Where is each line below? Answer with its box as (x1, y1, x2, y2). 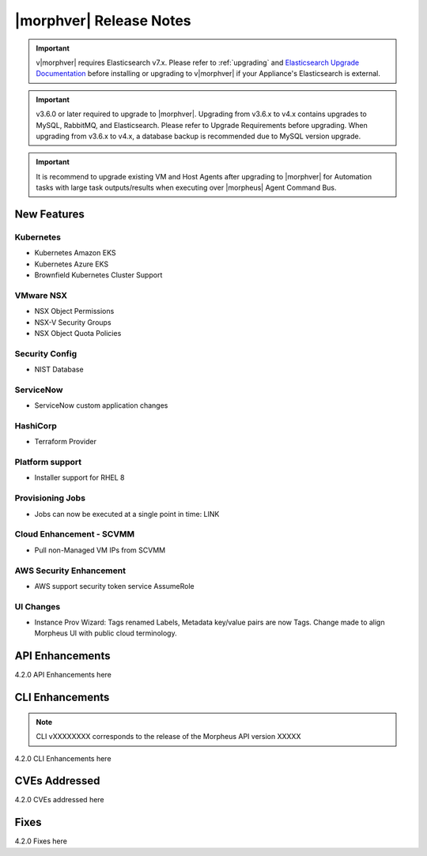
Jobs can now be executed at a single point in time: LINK (34, 509, 220, 519)
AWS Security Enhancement (14, 565, 127, 576)
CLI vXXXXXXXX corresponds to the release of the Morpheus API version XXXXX (36, 732, 301, 741)
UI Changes (14, 601, 61, 612)
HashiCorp (14, 420, 57, 431)
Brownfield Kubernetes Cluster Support (34, 270, 163, 280)
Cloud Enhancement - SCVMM (14, 529, 135, 540)
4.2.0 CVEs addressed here (14, 795, 104, 805)
